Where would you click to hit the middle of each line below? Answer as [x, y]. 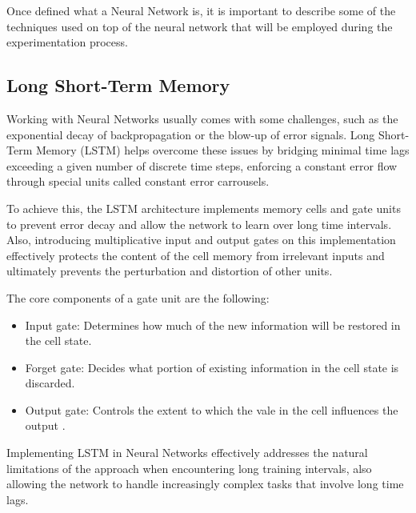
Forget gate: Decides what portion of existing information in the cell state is [212, 367]
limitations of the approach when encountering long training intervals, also [189, 468]
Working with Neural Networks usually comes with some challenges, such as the [202, 118]
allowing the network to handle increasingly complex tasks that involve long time [205, 484]
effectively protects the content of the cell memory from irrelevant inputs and [196, 255]
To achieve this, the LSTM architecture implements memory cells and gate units [204, 208]
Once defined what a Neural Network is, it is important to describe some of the [201, 10]
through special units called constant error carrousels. [138, 181]
